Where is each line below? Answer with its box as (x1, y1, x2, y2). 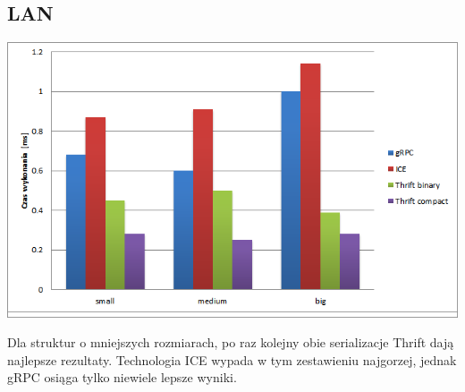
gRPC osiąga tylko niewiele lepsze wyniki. (7, 368, 237, 387)
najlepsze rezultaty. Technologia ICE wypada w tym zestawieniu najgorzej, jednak (7, 350, 457, 369)
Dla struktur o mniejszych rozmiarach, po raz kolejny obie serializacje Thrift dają (7, 333, 454, 352)
